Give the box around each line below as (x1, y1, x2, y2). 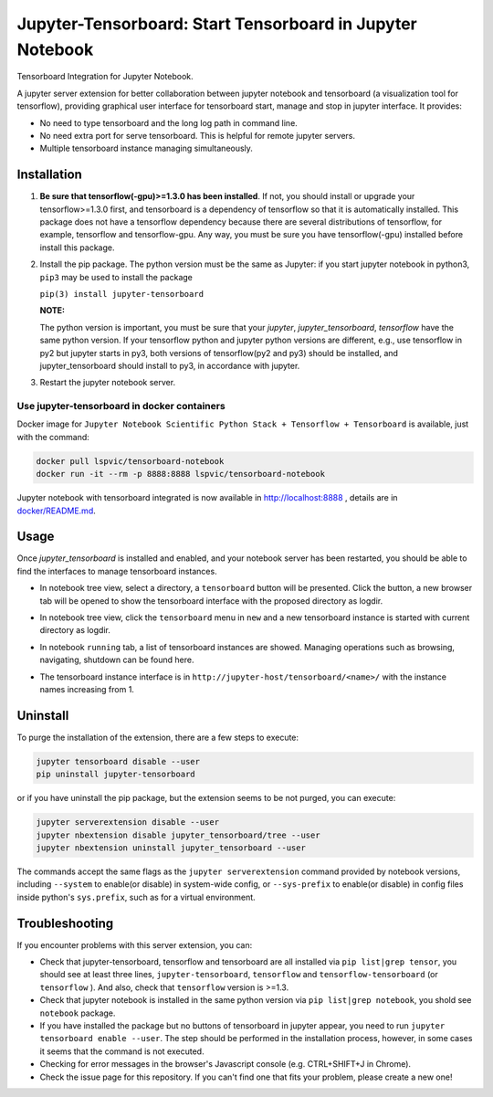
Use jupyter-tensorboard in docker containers (16, 400, 226, 413)
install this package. (39, 242, 115, 253)
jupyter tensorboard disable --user (36, 756, 201, 766)
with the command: (16, 431, 90, 442)
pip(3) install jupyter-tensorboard (39, 289, 205, 299)
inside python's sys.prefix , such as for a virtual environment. (16, 891, 256, 902)
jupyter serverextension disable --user (36, 817, 219, 828)
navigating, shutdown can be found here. (39, 654, 194, 666)
